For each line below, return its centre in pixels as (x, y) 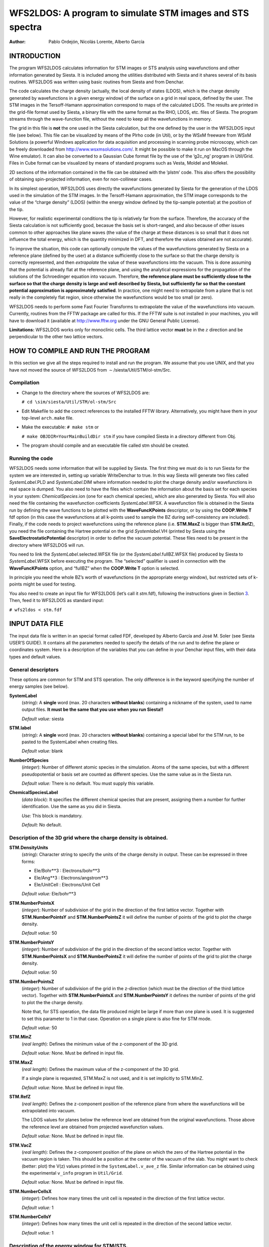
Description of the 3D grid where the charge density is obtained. (89, 837)
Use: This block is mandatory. (52, 816)
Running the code (31, 458)
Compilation (24, 383)
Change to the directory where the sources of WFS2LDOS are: (86, 393)
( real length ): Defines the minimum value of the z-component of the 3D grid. (100, 1044)
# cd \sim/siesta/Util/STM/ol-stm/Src (69, 402)
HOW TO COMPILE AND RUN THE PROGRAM (79, 351)
